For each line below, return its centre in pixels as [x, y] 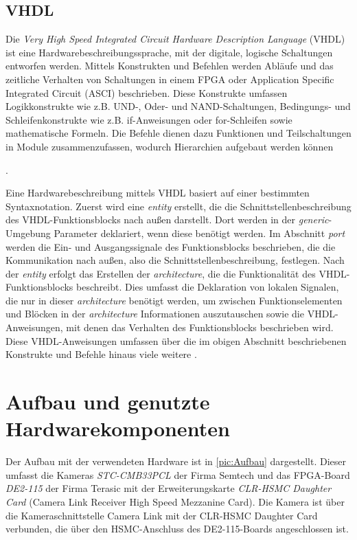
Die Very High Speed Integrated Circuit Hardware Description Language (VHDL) [175, 39]
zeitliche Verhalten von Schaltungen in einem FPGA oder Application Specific [170, 79]
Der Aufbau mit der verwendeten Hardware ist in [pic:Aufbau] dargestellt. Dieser [176, 461]
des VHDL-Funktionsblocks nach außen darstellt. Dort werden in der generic [167, 220]
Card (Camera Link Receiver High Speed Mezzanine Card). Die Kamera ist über [175, 501]
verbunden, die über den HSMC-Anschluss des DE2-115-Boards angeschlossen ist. [177, 529]
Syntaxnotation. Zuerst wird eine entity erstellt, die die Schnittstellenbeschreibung [178, 206]
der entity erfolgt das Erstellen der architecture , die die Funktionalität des [161, 273]
